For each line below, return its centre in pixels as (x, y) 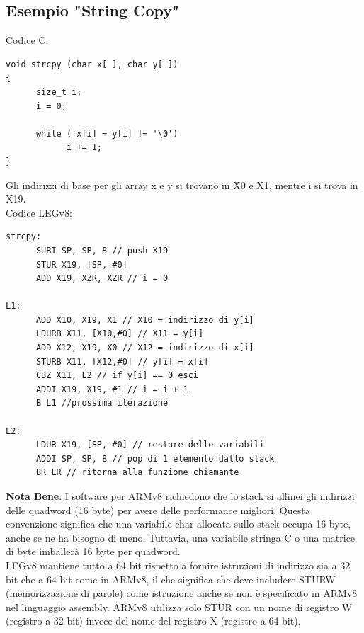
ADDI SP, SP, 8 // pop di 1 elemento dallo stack (155, 458)
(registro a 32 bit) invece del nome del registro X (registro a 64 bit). (153, 621)
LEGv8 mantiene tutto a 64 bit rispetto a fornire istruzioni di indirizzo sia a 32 (178, 565)
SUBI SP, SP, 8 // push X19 (102, 250)
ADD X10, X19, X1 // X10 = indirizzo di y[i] (145, 320)
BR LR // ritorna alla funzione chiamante (137, 473)
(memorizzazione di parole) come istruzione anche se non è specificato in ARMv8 (182, 593)
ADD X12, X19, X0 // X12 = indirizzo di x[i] (145, 348)
